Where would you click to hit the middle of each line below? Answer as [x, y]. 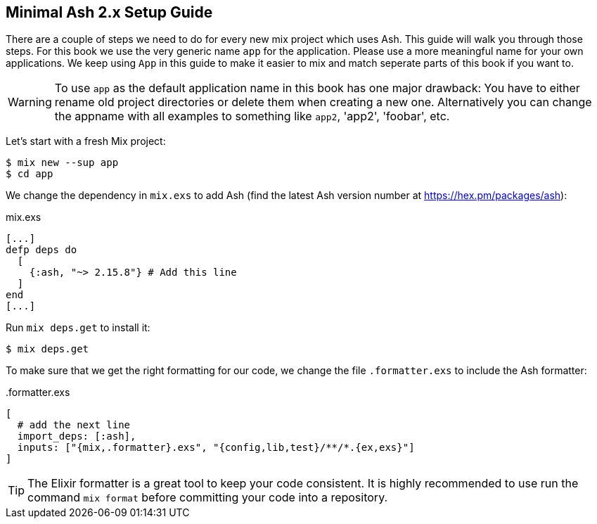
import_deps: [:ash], [77, 436]
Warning [30, 102]
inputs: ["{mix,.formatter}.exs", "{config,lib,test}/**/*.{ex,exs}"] [216, 448]
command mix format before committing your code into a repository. [208, 498]
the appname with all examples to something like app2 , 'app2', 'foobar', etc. [252, 116]
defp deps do [41, 250]
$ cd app [30, 174]
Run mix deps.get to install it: [78, 328]
